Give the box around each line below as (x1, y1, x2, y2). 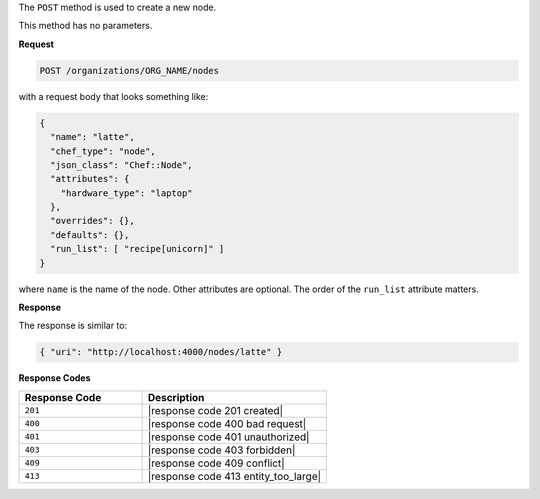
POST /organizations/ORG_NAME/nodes (39, 65, 220, 76)
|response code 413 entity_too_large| (147, 469, 322, 483)
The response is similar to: (18, 320, 128, 332)
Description (147, 390, 205, 404)
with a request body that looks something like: (18, 90, 209, 102)
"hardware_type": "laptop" (60, 187, 194, 199)
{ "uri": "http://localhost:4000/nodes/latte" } (39, 346, 283, 358)
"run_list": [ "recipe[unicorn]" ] (50, 243, 225, 255)
